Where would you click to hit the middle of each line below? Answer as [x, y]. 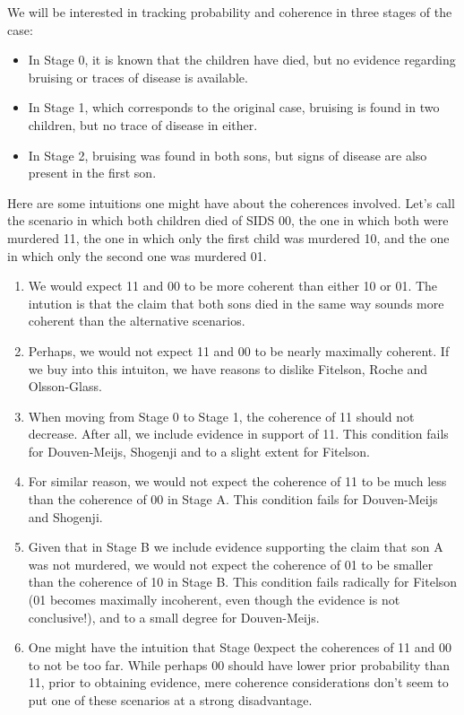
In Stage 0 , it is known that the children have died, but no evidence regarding [242, 60]
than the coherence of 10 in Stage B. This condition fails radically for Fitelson [243, 582]
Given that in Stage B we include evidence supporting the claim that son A [236, 547]
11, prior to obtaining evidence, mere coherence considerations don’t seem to [238, 682]
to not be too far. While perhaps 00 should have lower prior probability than [239, 664]
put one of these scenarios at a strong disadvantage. [170, 700]
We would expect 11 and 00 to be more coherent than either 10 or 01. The [233, 286]
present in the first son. [92, 173]
